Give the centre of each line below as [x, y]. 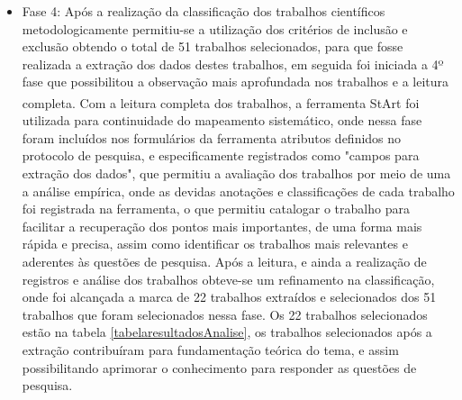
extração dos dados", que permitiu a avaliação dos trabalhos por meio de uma [236, 173]
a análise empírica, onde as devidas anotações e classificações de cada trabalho [238, 191]
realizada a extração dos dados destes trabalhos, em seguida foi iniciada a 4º [233, 64]
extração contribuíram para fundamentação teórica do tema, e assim [210, 349]
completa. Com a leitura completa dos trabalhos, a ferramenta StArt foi [221, 102]
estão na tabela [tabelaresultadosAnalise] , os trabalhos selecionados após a [227, 332]
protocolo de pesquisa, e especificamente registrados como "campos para [221, 155]
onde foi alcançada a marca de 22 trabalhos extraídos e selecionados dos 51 [229, 297]
